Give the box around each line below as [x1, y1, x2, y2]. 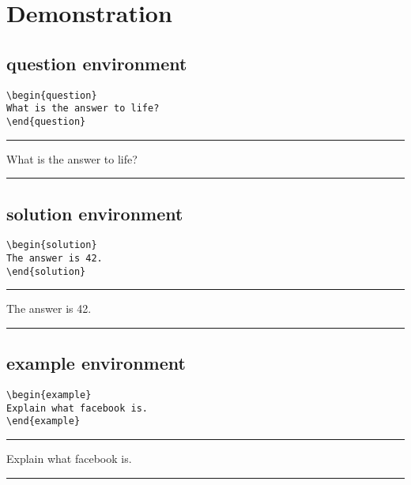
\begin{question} [6, 89, 97, 101]
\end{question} [6, 115, 86, 127]
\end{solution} [6, 265, 86, 277]
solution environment [6, 201, 183, 225]
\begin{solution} [6, 239, 97, 251]
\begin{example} [6, 389, 92, 401]
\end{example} [6, 415, 81, 427]
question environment [6, 51, 187, 75]
